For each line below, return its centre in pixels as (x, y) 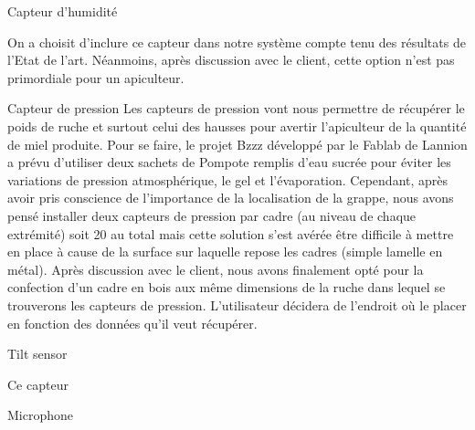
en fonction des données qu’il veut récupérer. (132, 323)
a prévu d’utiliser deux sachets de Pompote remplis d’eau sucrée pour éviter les (229, 162)
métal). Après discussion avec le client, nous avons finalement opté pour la (216, 269)
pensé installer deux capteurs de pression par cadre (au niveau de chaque (212, 215)
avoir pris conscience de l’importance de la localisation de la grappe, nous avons (231, 198)
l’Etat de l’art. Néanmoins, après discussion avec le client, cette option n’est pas (231, 60)
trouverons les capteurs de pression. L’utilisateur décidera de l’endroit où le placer (237, 304)
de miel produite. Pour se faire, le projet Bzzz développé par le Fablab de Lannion (237, 144)
